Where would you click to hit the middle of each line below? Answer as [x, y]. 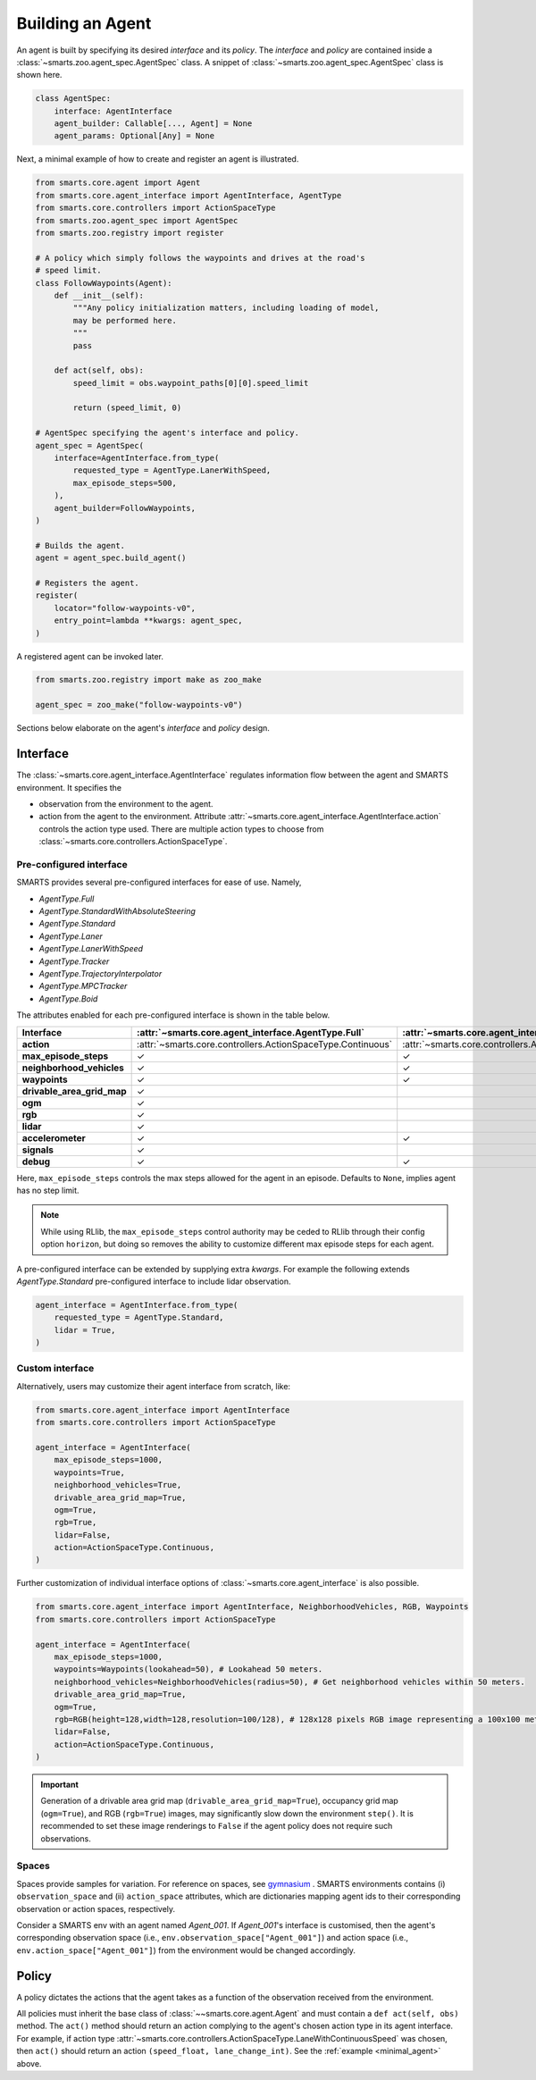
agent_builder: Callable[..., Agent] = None [153, 124]
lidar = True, [85, 1330]
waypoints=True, [89, 1472]
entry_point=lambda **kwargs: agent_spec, [148, 621]
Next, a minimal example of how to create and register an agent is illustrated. [158, 159]
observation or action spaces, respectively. [96, 1908]
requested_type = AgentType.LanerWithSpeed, [172, 470]
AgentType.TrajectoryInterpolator [100, 973]
